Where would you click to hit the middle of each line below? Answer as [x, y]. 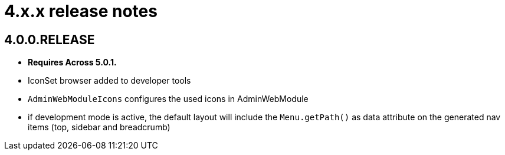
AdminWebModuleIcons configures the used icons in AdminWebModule [168, 99]
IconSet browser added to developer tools [109, 81]
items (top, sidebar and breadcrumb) [99, 127]
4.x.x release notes [81, 11]
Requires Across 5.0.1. [72, 62]
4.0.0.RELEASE [50, 39]
